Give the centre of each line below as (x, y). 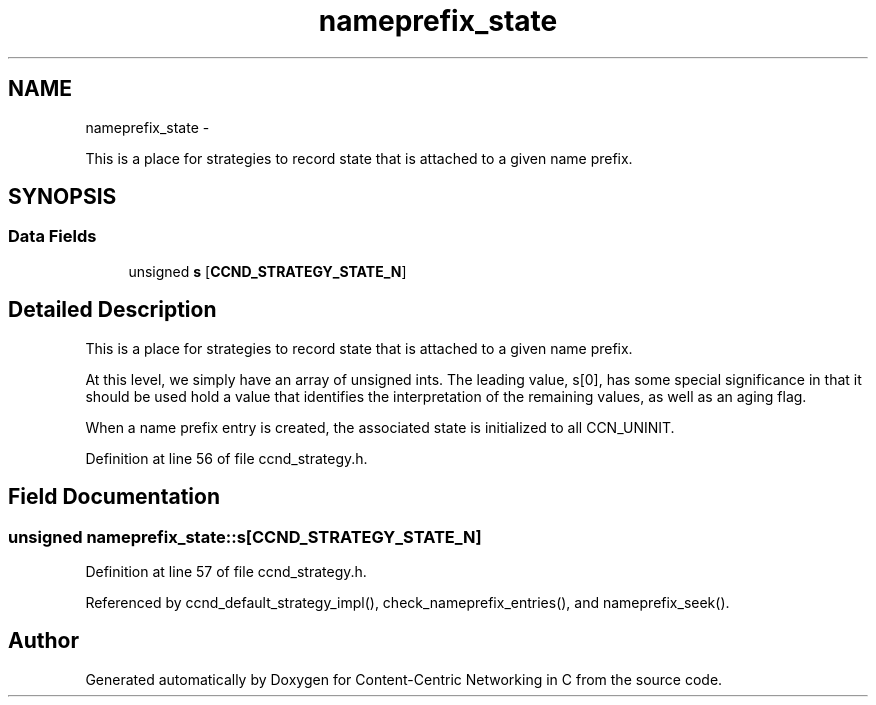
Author (43, 641)
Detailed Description (112, 310)
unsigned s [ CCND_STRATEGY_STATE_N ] (267, 271)
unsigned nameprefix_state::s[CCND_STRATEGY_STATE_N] (245, 536)
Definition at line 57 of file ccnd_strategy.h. (226, 571)
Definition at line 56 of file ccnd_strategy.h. (226, 458)
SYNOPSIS (62, 197)
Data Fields (52, 236)
